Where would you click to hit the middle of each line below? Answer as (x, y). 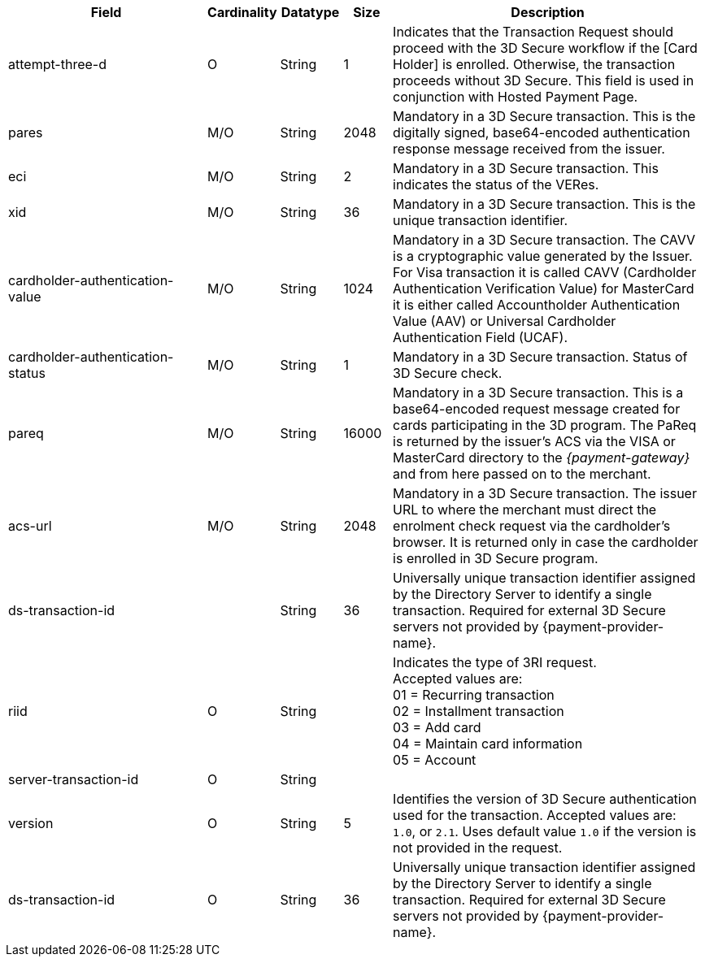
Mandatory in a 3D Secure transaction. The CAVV (544, 240)
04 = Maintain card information (488, 744)
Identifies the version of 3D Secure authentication (545, 799)
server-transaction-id (74, 779)
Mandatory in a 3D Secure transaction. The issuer (545, 493)
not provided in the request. (478, 848)
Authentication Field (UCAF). (480, 337)
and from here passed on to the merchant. (522, 474)
